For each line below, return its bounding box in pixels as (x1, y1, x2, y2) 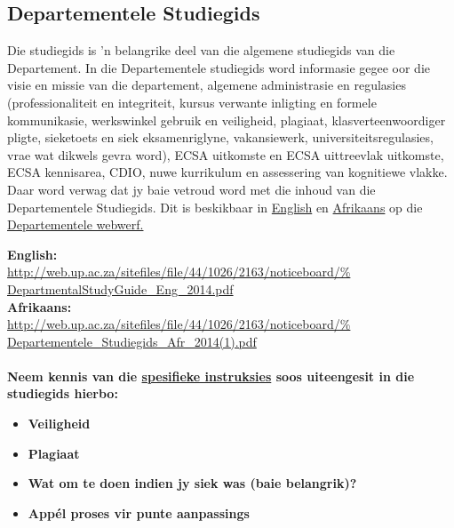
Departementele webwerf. (7, 215, 144, 234)
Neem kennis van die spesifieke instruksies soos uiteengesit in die (7, 366, 415, 385)
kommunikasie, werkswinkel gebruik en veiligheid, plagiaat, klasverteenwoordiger (7, 110, 446, 129)
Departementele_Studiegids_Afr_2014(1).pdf (7, 332, 257, 350)
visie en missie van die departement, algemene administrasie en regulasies (7, 76, 406, 94)
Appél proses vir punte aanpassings (28, 503, 250, 522)
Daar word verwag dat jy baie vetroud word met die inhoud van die (7, 180, 376, 198)
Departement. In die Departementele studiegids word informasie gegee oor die (7, 58, 430, 76)
